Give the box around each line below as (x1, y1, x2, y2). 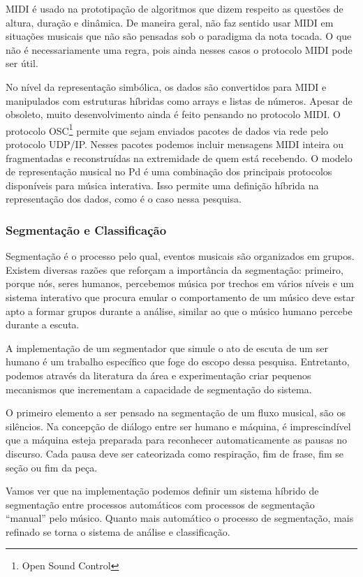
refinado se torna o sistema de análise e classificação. (6, 524, 230, 539)
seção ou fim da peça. (6, 460, 98, 474)
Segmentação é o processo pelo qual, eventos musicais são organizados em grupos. (6, 249, 355, 263)
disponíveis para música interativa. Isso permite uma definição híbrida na (6, 177, 319, 192)
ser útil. (6, 56, 38, 71)
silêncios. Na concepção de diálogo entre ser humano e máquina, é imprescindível (6, 418, 351, 433)
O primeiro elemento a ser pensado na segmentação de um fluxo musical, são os (6, 405, 346, 420)
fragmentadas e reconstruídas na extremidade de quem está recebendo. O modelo (6, 150, 353, 165)
